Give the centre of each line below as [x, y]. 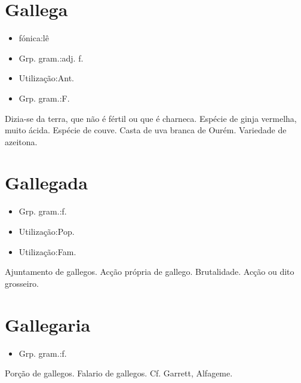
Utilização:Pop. [47, 231]
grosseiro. [22, 283]
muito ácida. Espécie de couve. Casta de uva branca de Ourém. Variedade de [146, 130]
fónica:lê [34, 38]
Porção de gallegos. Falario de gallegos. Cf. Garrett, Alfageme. [119, 373]
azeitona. [21, 141]
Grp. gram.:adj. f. [51, 58]
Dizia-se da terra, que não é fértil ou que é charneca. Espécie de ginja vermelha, [151, 118]
